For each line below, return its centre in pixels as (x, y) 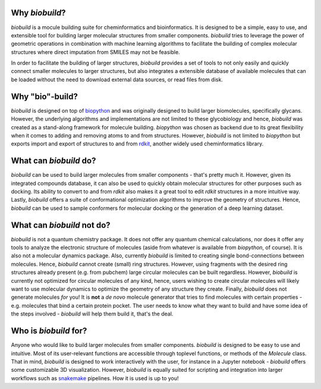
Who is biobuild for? (49, 331)
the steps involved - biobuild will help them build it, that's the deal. (92, 314)
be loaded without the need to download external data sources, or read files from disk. (117, 79)
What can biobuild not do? (61, 225)
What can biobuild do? (53, 161)
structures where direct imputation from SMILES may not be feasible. (96, 52)
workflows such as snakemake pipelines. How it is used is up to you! (95, 378)
